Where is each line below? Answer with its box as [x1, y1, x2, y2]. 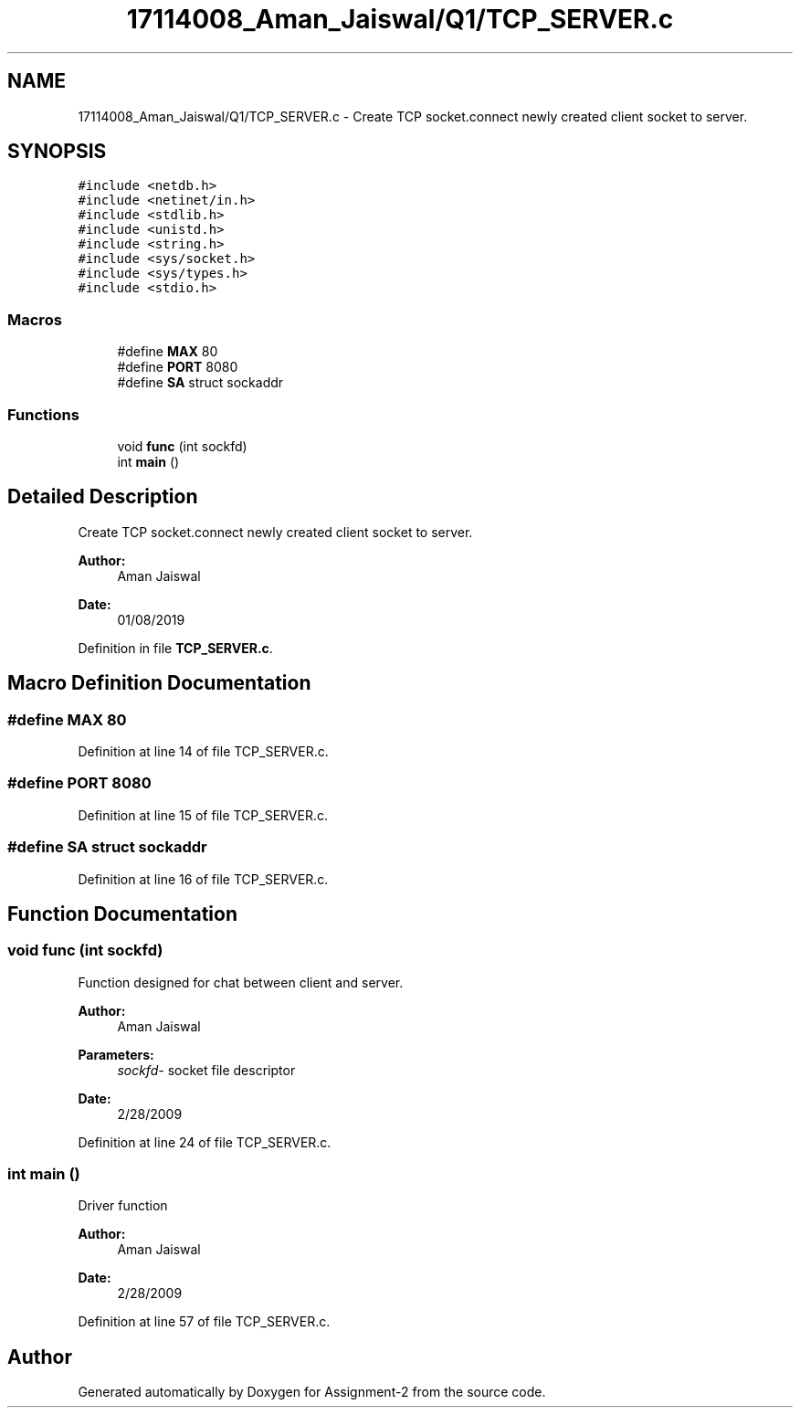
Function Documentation [7, 902, 237, 925]
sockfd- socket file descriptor [117, 1061, 296, 1078]
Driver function [78, 1198, 168, 1214]
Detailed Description [7, 485, 198, 509]
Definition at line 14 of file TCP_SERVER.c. [78, 744, 329, 759]
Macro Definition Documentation [7, 671, 311, 695]
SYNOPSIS [7, 140, 107, 164]
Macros [7, 310, 62, 329]
